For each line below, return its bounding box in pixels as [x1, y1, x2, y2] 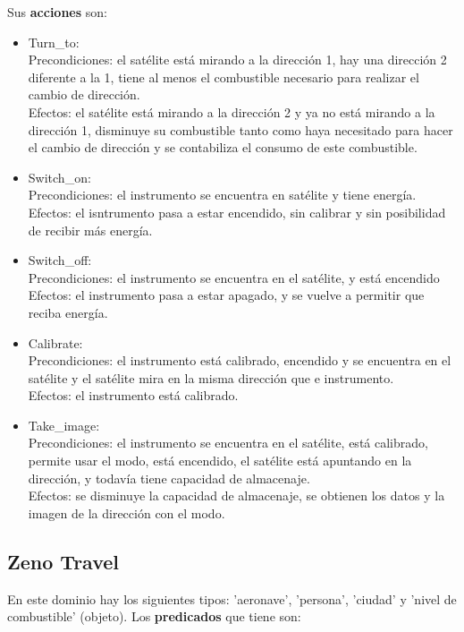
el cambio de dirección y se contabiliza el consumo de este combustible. [28, 138, 418, 157]
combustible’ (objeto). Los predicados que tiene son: [7, 607, 301, 626]
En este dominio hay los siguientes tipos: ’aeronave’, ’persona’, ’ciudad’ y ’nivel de [7, 589, 457, 608]
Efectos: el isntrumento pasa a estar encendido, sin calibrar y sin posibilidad [28, 202, 446, 221]
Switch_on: [28, 167, 91, 186]
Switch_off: [28, 251, 92, 269]
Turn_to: [28, 32, 80, 51]
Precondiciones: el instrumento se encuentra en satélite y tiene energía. [28, 185, 417, 204]
